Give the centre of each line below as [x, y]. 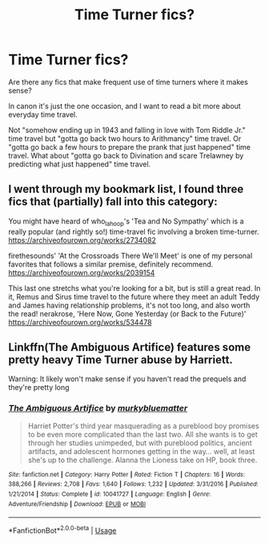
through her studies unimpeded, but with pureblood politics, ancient [140, 443]
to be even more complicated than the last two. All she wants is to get [143, 434]
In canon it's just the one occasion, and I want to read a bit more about [125, 106]
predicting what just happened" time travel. [80, 164]
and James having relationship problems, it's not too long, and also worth [129, 305]
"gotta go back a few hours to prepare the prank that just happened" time [129, 147]
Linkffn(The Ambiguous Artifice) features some [129, 347]
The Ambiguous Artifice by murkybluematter [98, 408]
